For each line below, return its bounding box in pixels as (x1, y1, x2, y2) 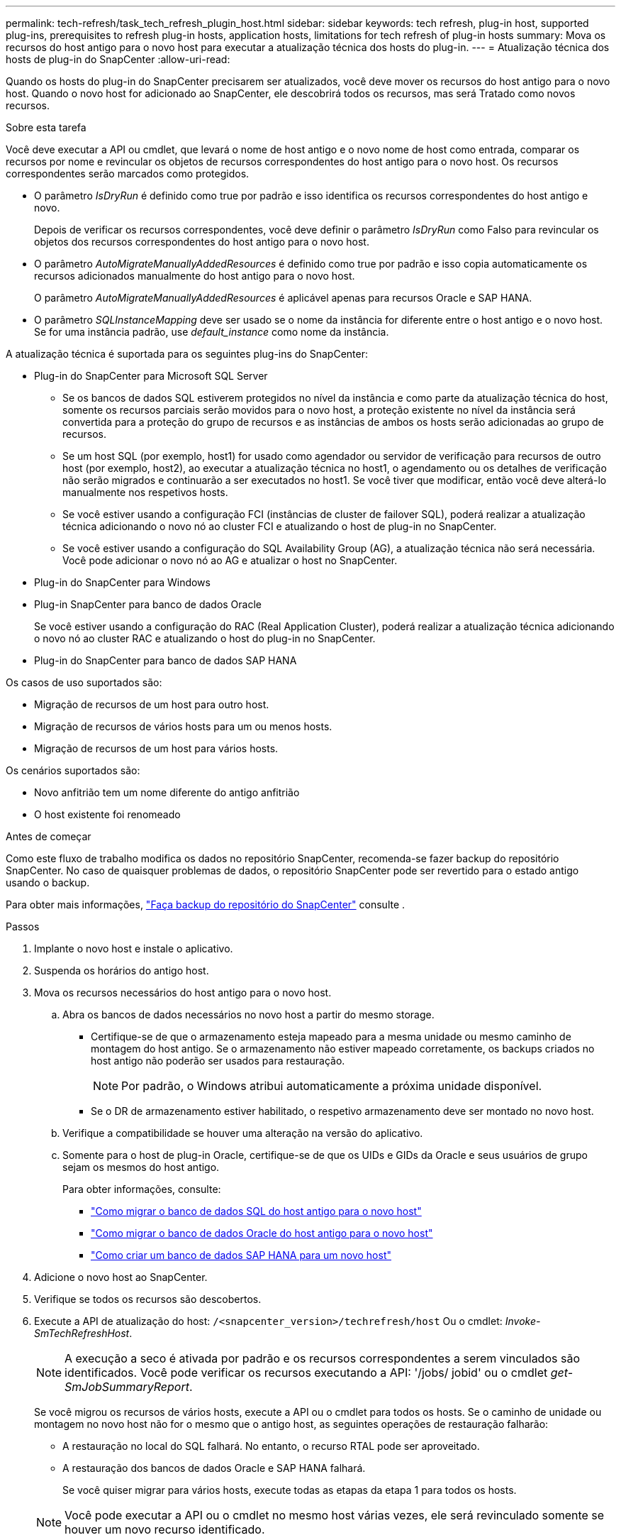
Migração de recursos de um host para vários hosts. (34, 742, 279, 754)
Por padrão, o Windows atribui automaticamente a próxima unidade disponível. (121, 1079, 542, 1093)
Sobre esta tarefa (6, 121, 86, 133)
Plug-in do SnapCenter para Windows (34, 576, 211, 588)
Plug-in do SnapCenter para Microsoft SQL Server (34, 370, 268, 382)
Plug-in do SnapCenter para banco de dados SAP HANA (34, 654, 297, 666)
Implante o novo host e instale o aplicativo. (34, 942, 233, 955)
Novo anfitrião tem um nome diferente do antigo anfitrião (34, 786, 300, 798)
